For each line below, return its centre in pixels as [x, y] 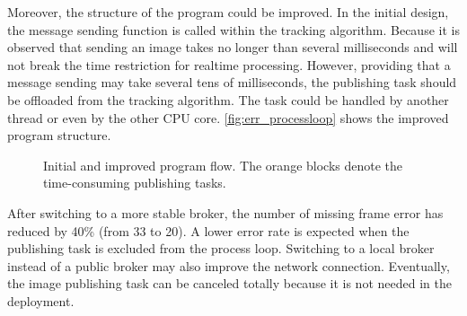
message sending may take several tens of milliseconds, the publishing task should [232, 82]
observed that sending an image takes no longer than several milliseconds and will [233, 47]
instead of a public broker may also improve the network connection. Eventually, [229, 265]
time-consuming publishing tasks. [135, 183]
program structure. [59, 135]
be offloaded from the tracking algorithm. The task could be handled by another [228, 99]
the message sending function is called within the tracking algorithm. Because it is [233, 29]
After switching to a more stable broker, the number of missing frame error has [225, 212]
